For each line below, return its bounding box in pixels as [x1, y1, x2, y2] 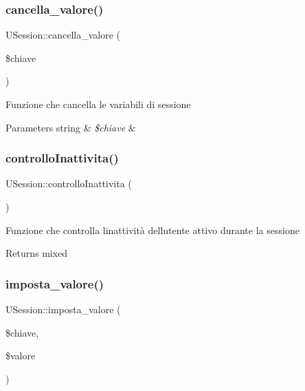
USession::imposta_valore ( [5, 302, 121, 316]
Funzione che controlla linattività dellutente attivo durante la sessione [5, 222, 300, 237]
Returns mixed [5, 246, 68, 260]
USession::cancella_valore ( [5, 28, 121, 42]
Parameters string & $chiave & [5, 120, 136, 134]
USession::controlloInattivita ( [5, 176, 132, 191]
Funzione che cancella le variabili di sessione [5, 97, 191, 111]
